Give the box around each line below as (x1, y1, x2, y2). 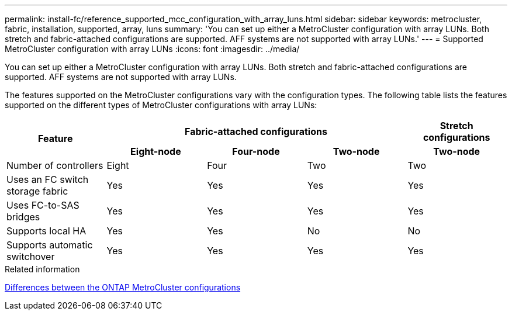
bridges (6, 211, 40, 223)
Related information (5, 264, 80, 274)
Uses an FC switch (6, 174, 89, 185)
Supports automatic (6, 239, 93, 251)
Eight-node (130, 146, 181, 157)
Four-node (232, 146, 280, 157)
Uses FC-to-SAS (6, 199, 79, 211)
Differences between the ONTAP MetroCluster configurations (5, 282, 241, 292)
